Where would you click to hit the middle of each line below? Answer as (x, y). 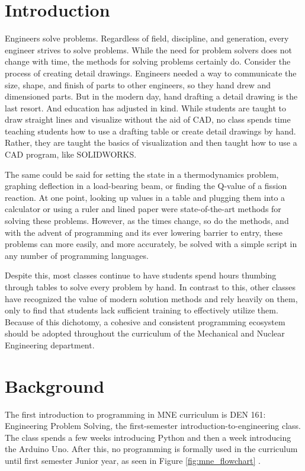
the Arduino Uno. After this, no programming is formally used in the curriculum (151, 449)
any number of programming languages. (77, 255)
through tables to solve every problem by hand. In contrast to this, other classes (150, 287)
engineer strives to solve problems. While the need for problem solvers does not (148, 49)
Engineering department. (50, 345)
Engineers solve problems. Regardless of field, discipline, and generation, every (147, 38)
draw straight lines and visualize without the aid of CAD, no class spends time (148, 119)
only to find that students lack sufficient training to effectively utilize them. (142, 310)
